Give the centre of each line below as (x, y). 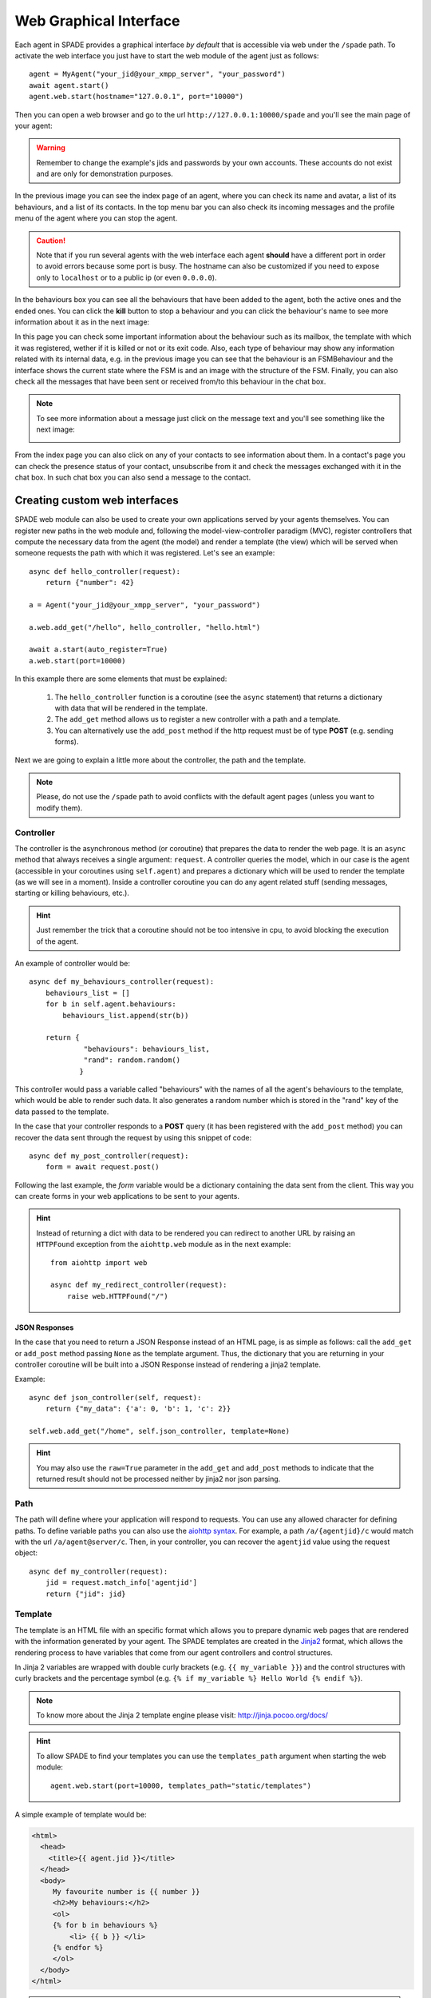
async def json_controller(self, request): (115, 1397)
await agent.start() (69, 85)
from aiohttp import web (99, 1262)
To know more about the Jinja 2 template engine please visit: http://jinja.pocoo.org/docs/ (182, 1715)
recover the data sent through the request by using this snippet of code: (133, 1137)
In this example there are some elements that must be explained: (121, 679)
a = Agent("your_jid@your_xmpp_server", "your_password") (145, 605)
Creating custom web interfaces (97, 501)
